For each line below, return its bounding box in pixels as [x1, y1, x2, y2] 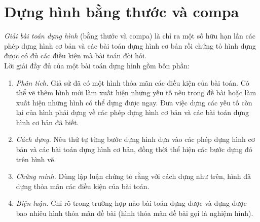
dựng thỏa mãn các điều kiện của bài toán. [16, 180, 150, 191]
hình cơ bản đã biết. [16, 117, 79, 127]
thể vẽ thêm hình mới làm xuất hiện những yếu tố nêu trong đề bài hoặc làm [16, 87, 256, 98]
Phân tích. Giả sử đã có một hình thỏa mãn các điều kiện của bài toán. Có [16, 77, 249, 88]
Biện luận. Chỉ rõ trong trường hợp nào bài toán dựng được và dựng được [16, 198, 247, 208]
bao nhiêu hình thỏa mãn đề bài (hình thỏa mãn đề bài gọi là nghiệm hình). [16, 208, 253, 218]
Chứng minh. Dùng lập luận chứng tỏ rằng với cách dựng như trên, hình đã [16, 171, 251, 181]
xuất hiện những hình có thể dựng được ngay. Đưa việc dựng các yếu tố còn [16, 97, 252, 107]
